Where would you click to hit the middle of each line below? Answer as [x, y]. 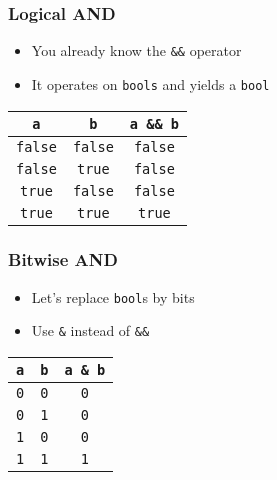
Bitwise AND [63, 259]
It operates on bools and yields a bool [150, 83]
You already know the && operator [136, 50]
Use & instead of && [90, 330]
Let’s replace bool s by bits [113, 296]
